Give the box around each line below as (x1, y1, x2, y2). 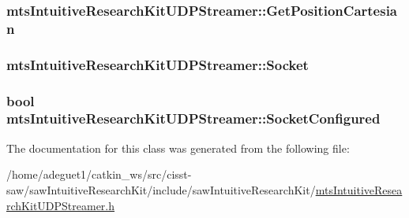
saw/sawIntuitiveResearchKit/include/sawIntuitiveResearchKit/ (6, 181, 316, 198)
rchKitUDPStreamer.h (6, 197, 115, 213)
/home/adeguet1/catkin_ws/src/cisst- (6, 166, 192, 183)
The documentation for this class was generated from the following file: (6, 139, 350, 156)
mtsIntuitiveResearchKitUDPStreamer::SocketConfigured (6, 109, 381, 128)
